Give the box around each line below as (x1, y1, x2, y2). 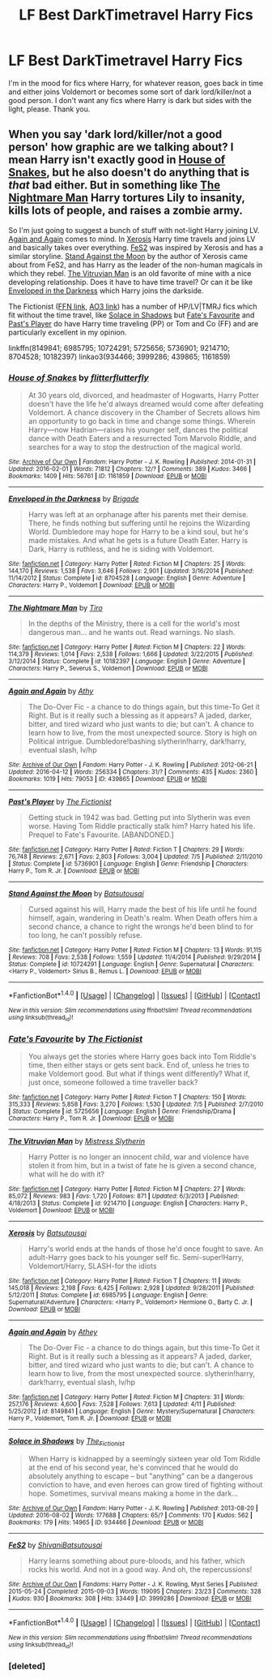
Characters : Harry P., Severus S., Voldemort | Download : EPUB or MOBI (8, 664, 208, 673)
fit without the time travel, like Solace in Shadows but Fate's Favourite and (8, 310, 255, 320)
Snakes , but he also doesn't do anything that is (8, 166, 250, 179)
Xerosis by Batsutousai (8, 1228, 87, 1238)
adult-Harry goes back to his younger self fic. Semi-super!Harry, (28, 1253, 244, 1262)
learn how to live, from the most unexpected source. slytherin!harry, (28, 1369, 256, 1379)
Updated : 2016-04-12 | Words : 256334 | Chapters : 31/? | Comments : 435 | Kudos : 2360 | (8, 768, 257, 776)
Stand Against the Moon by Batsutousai (8, 889, 144, 899)
